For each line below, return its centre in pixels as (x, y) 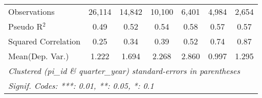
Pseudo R (26, 26)
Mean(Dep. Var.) (39, 56)
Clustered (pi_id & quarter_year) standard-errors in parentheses (124, 71)
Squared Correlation (45, 41)
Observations (31, 11)
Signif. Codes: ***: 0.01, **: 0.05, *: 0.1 (81, 85)
